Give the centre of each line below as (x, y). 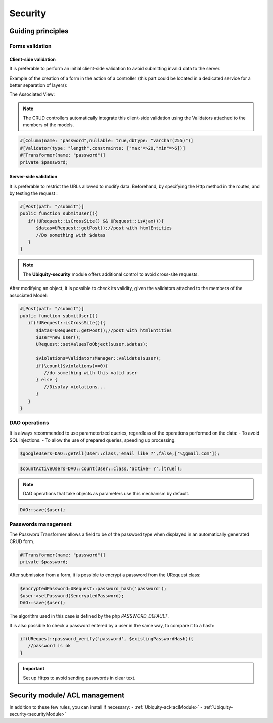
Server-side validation (33, 177)
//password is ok (49, 646)
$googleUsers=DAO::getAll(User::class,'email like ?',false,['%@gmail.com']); (120, 454)
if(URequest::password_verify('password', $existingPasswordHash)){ (107, 639)
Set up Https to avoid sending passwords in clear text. (79, 678)
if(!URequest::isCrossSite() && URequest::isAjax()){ (96, 221)
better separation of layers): (38, 85)
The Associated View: (32, 94)
